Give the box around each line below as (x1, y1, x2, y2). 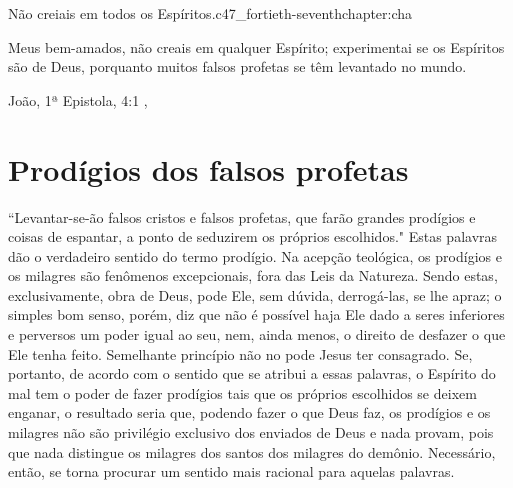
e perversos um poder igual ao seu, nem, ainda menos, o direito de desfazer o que (8, 324, 506, 345)
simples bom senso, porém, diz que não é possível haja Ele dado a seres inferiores (8, 304, 505, 325)
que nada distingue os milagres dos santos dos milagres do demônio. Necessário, (8, 441, 496, 462)
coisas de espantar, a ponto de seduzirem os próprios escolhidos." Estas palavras (8, 226, 498, 247)
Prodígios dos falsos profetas (8, 148, 409, 189)
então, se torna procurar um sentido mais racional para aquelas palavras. (8, 461, 455, 482)
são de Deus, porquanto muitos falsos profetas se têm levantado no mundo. (8, 56, 467, 77)
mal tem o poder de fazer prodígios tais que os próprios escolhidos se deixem (8, 382, 477, 403)
